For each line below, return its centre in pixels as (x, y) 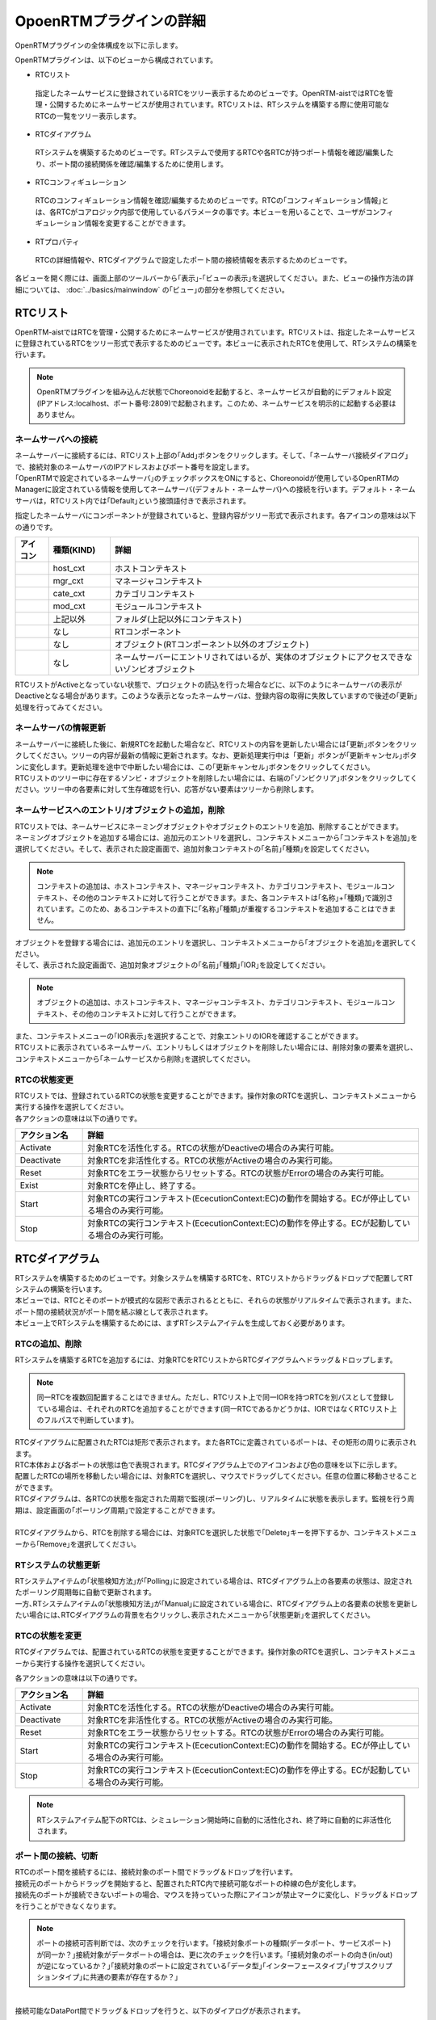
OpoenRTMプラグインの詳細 (110, 21)
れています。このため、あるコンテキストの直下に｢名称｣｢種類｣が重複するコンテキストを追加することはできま (216, 908)
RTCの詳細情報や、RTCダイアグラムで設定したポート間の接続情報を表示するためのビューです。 (193, 260)
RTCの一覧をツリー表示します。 (88, 116)
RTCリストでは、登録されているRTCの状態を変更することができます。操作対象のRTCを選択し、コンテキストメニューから (216, 1096)
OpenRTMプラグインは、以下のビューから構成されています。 (116, 60)
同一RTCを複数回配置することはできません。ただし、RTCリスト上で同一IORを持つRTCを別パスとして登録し (216, 1397)
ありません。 (58, 415)
